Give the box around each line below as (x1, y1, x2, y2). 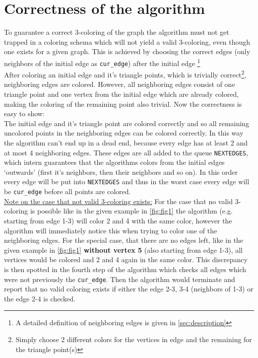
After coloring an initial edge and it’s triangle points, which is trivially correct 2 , (4, 68, 247, 79)
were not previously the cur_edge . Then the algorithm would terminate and (4, 274, 235, 284)
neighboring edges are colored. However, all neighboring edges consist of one (4, 79, 235, 89)
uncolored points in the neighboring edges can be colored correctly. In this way (4, 128, 244, 138)
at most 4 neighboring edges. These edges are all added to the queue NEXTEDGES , (4, 147, 249, 157)
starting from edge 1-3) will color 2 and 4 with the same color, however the (4, 215, 232, 225)
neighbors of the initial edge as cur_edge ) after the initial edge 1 (4, 56, 200, 68)
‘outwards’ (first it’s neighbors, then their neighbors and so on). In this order (4, 166, 238, 177)
